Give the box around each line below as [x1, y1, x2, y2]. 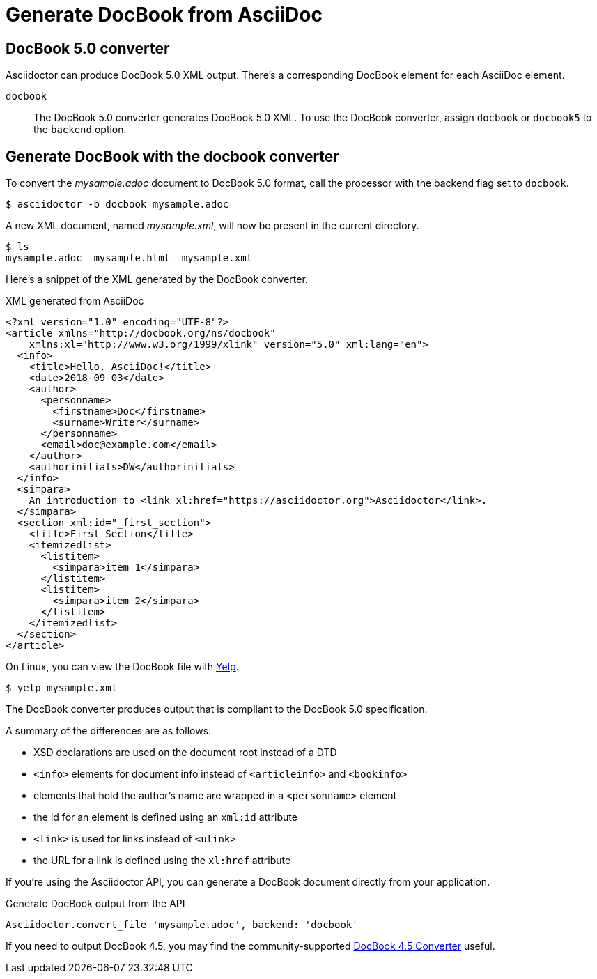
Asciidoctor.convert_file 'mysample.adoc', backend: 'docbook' [6, 919, 358, 931]
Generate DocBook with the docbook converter [6, 147, 339, 165]
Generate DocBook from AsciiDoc [6, 3, 323, 26]
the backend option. [33, 123, 127, 136]
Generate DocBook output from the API [6, 897, 185, 910]
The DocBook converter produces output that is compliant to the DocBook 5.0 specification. [6, 703, 428, 716]
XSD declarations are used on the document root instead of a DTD [33, 746, 337, 759]
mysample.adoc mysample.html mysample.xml [6, 252, 253, 264]
